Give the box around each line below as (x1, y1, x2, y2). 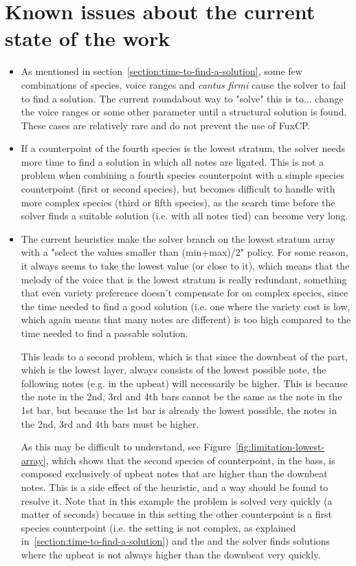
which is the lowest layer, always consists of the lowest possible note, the (21, 362, 326, 377)
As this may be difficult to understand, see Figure (21, 439, 231, 454)
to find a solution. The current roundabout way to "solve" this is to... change (21, 91, 344, 105)
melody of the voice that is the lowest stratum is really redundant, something (21, 272, 347, 286)
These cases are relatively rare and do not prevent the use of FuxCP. (21, 118, 311, 132)
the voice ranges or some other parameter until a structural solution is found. (21, 105, 347, 119)
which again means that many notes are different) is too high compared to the (21, 312, 351, 327)
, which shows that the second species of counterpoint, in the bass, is (45, 453, 335, 467)
